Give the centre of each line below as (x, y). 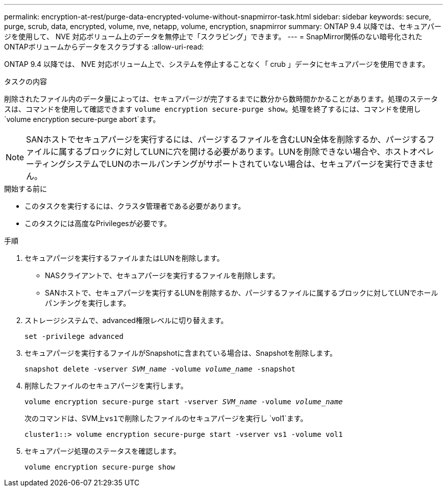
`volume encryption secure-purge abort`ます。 (82, 119)
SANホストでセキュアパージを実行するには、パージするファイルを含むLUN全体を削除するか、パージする (226, 139)
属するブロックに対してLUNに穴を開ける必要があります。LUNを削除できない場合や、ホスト (234, 152)
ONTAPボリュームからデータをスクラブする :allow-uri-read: (104, 47)
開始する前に (26, 189)
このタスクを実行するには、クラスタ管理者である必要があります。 (135, 206)
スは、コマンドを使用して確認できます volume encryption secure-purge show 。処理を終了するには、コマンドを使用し (213, 109)
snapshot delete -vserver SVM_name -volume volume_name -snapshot (160, 369)
